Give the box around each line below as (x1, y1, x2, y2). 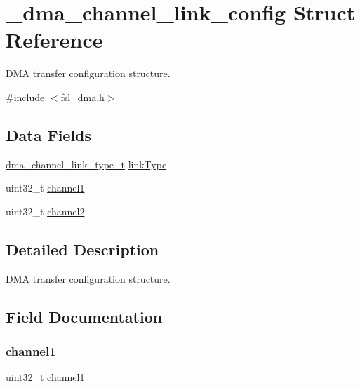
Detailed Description (6, 238, 159, 260)
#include (6, 89, 45, 104)
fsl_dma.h (60, 89, 105, 104)
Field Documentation (6, 305, 163, 327)
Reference (6, 25, 103, 54)
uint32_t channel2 (6, 203, 85, 218)
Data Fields (6, 123, 92, 145)
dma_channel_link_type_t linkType (6, 156, 167, 171)
